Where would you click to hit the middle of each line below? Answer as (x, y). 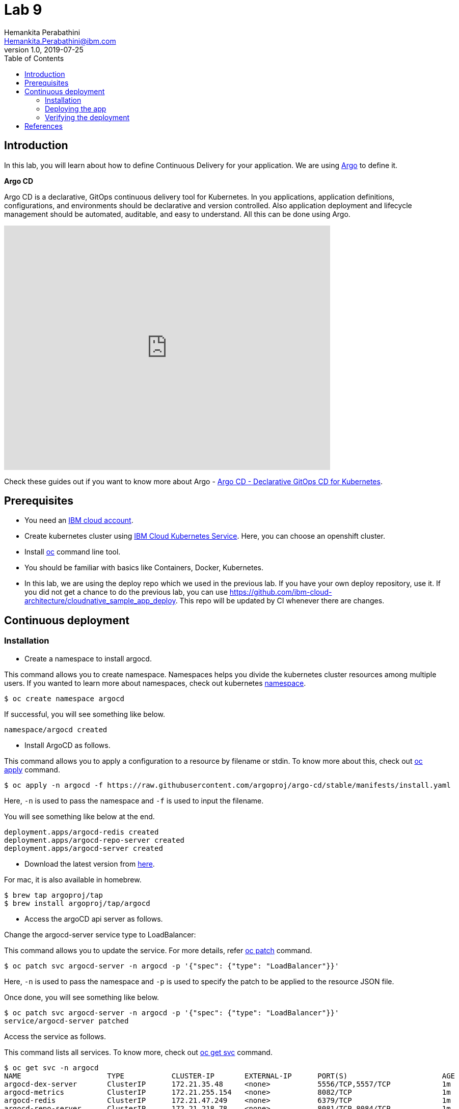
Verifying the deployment (87, 117)
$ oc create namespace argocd (64, 698)
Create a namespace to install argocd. (88, 658)
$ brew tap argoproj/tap (53, 895)
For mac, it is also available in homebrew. (73, 879)
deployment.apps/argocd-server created (84, 848)
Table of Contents (34, 58)
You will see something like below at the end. (79, 816)
